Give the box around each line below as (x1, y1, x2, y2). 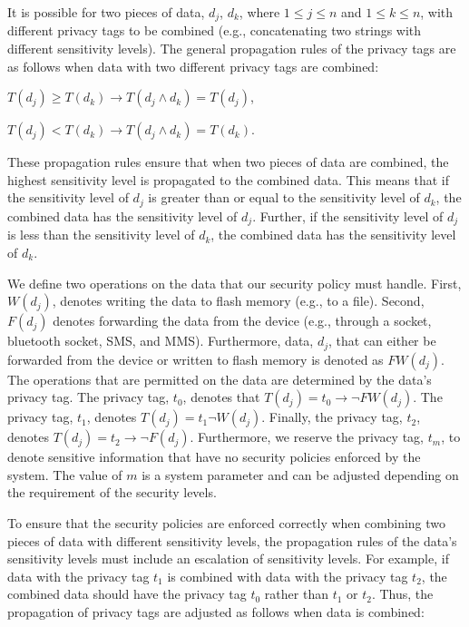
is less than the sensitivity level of (7, 225, 195, 244)
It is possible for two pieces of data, (7, 3, 205, 21)
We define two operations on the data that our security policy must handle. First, (7, 273, 462, 292)
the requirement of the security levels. (7, 483, 217, 502)
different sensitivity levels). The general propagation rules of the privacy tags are (7, 39, 456, 58)
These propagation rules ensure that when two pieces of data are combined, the (7, 152, 449, 171)
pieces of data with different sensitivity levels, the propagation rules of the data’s (7, 531, 457, 550)
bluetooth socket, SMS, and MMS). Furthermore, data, (7, 331, 314, 350)
